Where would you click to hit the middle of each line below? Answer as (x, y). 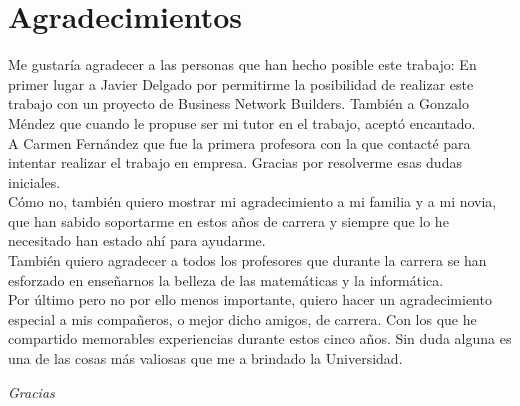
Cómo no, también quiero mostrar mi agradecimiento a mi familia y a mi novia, (252, 201)
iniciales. (34, 181)
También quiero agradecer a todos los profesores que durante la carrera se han (247, 260)
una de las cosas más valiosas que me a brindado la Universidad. (205, 358)
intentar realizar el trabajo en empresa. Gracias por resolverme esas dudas (235, 162)
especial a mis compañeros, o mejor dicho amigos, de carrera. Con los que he (242, 318)
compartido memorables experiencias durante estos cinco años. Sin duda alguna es (260, 338)
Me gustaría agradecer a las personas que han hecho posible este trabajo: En (242, 64)
